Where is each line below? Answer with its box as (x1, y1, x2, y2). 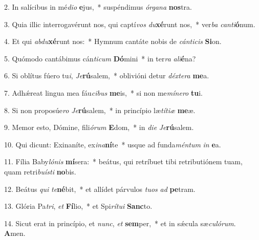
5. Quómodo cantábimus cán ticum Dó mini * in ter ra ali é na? (4, 53, 196, 63)
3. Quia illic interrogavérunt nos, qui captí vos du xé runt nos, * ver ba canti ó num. (4, 18, 255, 29)
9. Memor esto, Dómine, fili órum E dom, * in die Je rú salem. (4, 122, 194, 133)
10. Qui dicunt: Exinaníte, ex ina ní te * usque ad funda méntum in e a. (4, 139, 221, 149)
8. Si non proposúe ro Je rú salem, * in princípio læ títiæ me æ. (4, 104, 196, 115)
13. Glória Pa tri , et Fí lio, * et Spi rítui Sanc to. (4, 201, 153, 211)
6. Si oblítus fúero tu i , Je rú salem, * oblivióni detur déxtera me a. (4, 70, 209, 81)
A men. (4, 228, 26, 238)
